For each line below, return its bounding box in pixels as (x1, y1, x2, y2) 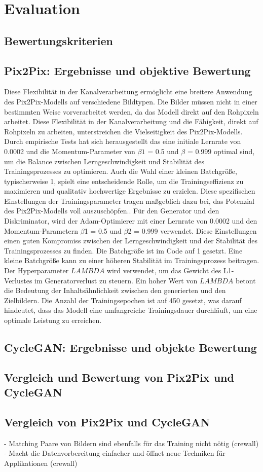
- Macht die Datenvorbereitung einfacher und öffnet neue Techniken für (4, 448, 226, 458)
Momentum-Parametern (4, 225, 79, 236)
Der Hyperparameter (4, 265, 69, 276)
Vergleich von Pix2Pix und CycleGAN (4, 414, 210, 429)
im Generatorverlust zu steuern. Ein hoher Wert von (34, 275, 198, 285)
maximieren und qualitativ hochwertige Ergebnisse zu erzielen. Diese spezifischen (4, 186, 255, 196)
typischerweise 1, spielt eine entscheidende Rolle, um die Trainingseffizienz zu (4, 175, 244, 186)
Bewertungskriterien (4, 32, 113, 48)
